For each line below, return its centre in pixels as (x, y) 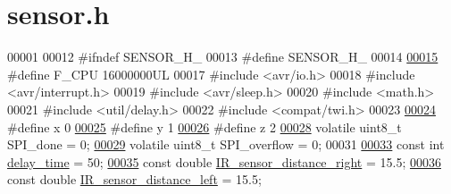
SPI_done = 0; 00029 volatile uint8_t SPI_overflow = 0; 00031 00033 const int (226, 144)
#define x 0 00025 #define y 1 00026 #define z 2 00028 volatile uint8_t (205, 127)
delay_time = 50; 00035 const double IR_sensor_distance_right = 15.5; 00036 (224, 161)
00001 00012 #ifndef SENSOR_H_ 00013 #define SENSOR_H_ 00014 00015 (223, 57)
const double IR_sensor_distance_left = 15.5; (134, 179)
